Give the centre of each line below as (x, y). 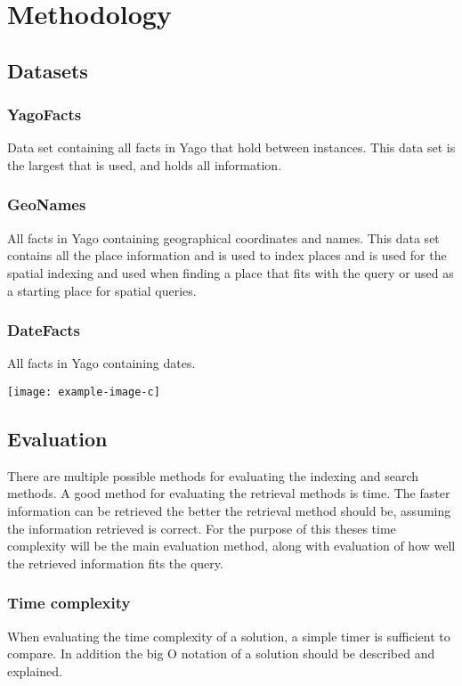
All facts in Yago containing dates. (101, 363)
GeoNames (47, 204)
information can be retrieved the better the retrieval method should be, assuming (229, 511)
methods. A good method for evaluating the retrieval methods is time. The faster (229, 493)
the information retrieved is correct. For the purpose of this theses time (202, 528)
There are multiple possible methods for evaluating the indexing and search (213, 475)
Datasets (48, 70)
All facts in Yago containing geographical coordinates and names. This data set (223, 237)
